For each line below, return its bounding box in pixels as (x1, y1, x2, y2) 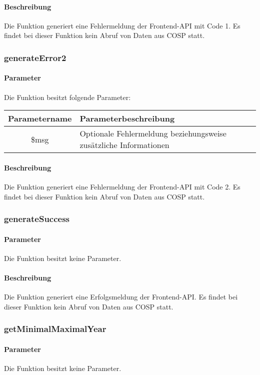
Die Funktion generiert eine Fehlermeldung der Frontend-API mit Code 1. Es (4, 20, 240, 30)
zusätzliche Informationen (79, 139, 169, 151)
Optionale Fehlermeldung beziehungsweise (79, 127, 226, 139)
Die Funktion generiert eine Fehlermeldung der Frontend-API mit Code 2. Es (4, 181, 240, 192)
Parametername (8, 112, 72, 124)
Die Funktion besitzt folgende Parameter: (4, 91, 131, 102)
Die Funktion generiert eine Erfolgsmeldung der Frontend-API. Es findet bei (4, 291, 238, 302)
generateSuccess (4, 212, 70, 225)
